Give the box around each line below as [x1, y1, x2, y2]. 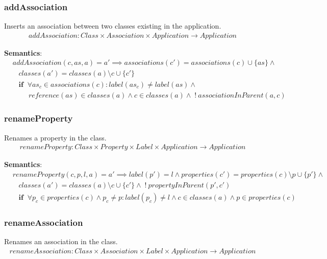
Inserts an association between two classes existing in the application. [4, 20, 221, 31]
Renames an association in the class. [4, 236, 118, 247]
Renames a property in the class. [4, 132, 107, 143]
